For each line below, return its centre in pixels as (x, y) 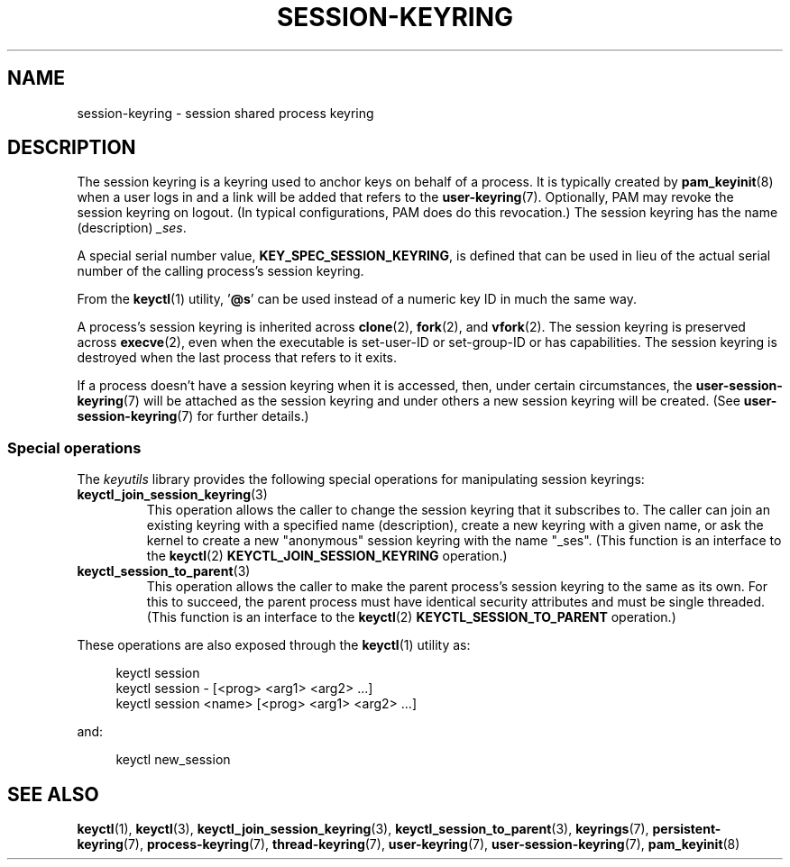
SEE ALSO (53, 794)
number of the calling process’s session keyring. (220, 271)
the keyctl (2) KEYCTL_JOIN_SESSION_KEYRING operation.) (327, 556)
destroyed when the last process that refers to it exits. (237, 358)
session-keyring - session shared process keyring (225, 113)
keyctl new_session (173, 760)
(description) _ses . (132, 228)
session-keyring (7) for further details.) (193, 416)
